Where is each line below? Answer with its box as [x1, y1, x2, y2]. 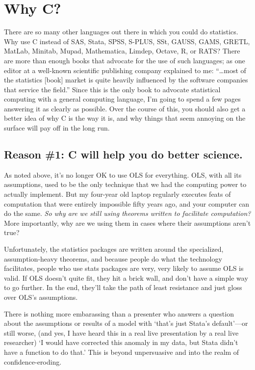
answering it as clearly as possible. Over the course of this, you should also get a [4, 103, 246, 113]
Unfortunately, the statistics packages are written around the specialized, [4, 244, 224, 254]
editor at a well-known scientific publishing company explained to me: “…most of [4, 65, 246, 75]
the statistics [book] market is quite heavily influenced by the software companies [4, 75, 248, 85]
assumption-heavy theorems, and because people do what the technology [4, 253, 222, 264]
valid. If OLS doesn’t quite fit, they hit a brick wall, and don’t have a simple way [4, 272, 248, 283]
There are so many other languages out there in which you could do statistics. [4, 26, 238, 37]
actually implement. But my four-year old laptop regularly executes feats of [4, 189, 231, 199]
